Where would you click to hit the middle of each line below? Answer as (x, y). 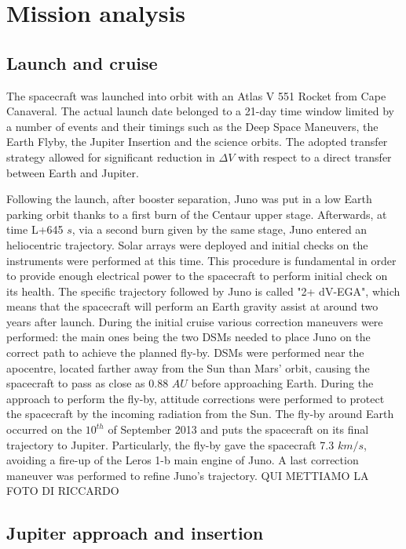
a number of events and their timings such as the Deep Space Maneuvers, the (192, 126)
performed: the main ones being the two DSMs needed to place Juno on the (188, 337)
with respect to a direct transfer (315, 156)
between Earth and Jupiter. (73, 172)
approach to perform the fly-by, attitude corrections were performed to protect (196, 398)
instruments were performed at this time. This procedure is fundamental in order (201, 260)
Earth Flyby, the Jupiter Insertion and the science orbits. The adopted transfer (197, 142)
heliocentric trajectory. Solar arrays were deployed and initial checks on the (187, 244)
